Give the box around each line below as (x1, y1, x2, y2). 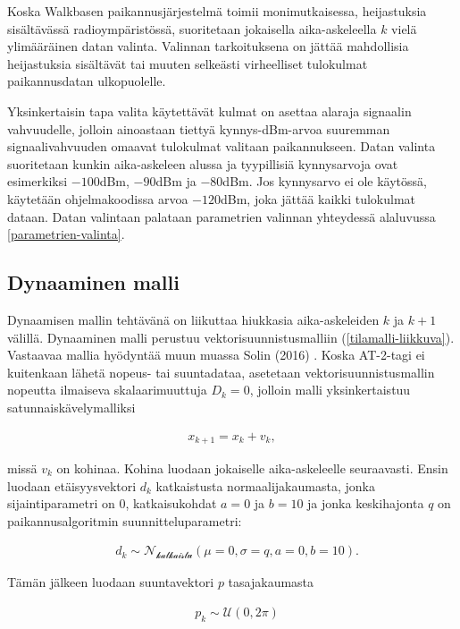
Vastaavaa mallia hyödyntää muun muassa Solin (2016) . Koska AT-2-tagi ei (7, 345, 425, 364)
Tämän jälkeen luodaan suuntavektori (7, 573, 214, 591)
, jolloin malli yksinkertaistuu (249, 380, 411, 399)
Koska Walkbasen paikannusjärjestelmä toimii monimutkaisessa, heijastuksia (7, 2, 427, 20)
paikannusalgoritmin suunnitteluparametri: (7, 511, 242, 530)
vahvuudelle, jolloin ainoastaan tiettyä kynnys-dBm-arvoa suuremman (7, 119, 390, 138)
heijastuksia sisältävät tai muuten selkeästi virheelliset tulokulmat (7, 54, 368, 72)
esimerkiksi (7, 172, 68, 191)
